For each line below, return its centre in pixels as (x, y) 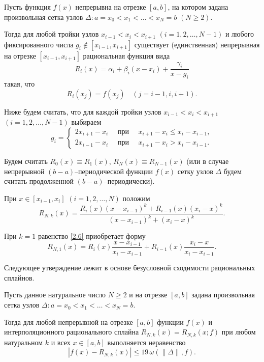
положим (136, 198)
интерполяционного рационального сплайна (72, 332)
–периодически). (129, 181)
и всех (61, 342)
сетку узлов (195, 171)
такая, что (20, 84)
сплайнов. (19, 277)
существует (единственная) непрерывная (197, 44)
